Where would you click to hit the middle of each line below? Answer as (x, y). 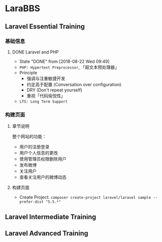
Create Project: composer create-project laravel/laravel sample (85, 197)
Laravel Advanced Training (47, 233)
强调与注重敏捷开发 (46, 78)
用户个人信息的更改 (39, 153)
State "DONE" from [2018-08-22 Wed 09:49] (64, 61)
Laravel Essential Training (45, 26)
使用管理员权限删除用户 (43, 159)
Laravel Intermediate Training (51, 217)
